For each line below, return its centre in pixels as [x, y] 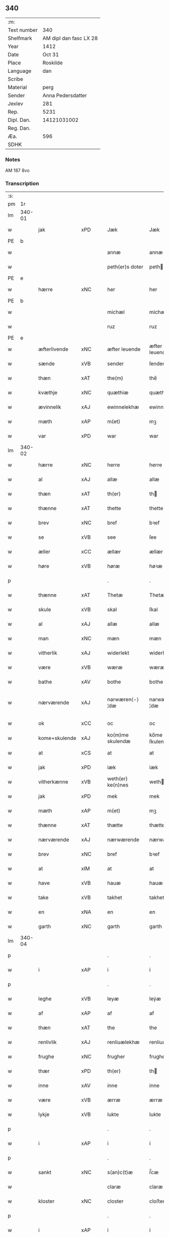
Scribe [16, 79]
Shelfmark [20, 38]
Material [17, 87]
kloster [47, 1201]
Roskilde [53, 62]
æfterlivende [54, 349]
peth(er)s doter [125, 267]
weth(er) [118, 779]
